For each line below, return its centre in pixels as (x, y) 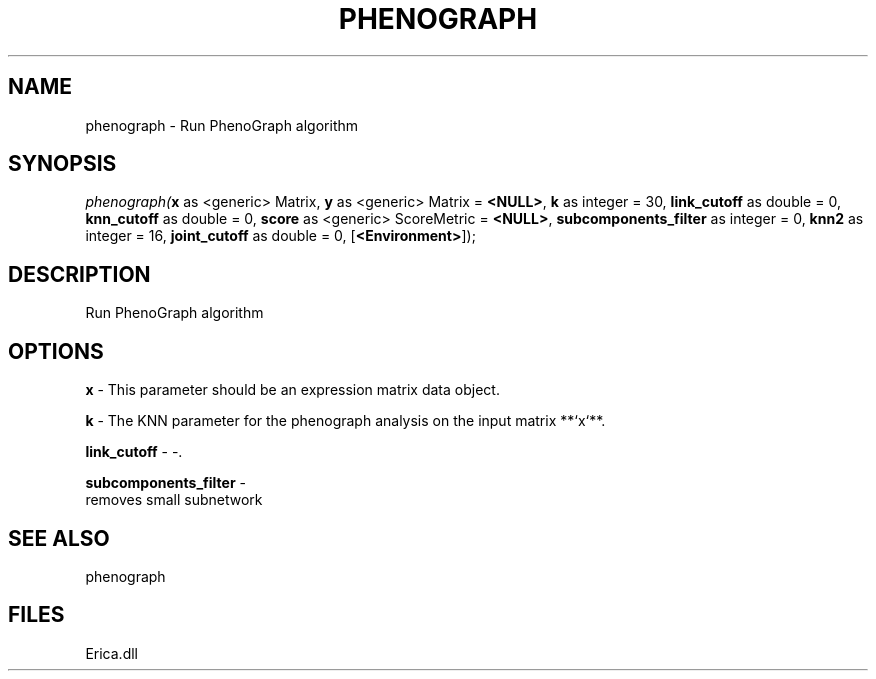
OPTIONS (56, 351)
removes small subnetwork (174, 500)
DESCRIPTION (79, 274)
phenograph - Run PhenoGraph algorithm (222, 125)
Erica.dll (111, 653)
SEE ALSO (59, 538)
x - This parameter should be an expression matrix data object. (292, 390)
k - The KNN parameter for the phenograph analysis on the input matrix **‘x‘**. (345, 421)
